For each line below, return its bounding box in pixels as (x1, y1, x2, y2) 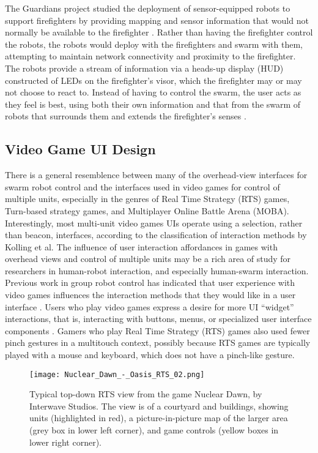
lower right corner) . (29, 435, 102, 448)
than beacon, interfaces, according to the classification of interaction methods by (5, 228, 307, 241)
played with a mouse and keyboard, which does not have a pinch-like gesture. (5, 348, 295, 361)
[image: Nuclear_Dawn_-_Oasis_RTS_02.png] (29, 370, 205, 379)
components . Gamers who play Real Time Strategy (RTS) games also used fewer (5, 324, 310, 337)
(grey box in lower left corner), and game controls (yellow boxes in (29, 424, 279, 436)
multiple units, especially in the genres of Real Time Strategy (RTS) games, (5, 192, 290, 205)
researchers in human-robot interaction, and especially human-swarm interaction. (5, 264, 309, 277)
